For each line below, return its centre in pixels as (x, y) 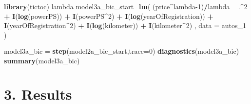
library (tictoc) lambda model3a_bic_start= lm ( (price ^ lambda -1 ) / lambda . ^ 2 (126, 6)
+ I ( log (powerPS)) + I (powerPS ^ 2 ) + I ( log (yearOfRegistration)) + (109, 16)
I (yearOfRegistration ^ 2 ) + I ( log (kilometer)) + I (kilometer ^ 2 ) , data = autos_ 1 (125, 25)
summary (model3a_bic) (42, 60)
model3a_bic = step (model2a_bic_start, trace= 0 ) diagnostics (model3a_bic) (122, 51)
